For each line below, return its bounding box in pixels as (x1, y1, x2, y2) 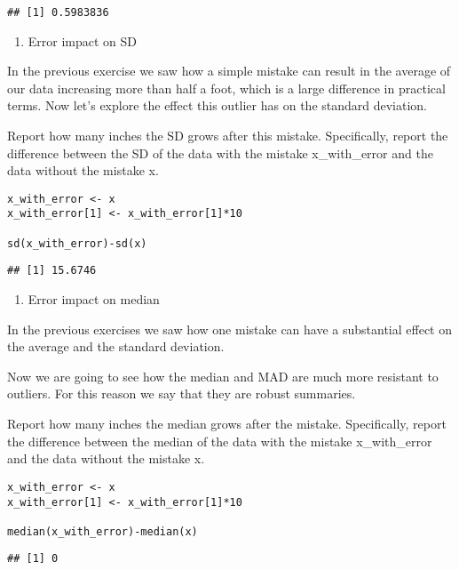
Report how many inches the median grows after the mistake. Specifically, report (7, 414, 447, 433)
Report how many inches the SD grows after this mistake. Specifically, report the (7, 126, 448, 145)
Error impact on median (28, 290, 160, 309)
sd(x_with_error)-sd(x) (7, 237, 147, 250)
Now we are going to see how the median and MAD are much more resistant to (7, 366, 439, 385)
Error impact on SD (28, 31, 138, 50)
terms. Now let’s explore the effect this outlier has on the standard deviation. (7, 96, 428, 115)
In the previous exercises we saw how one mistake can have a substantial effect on (7, 319, 453, 338)
